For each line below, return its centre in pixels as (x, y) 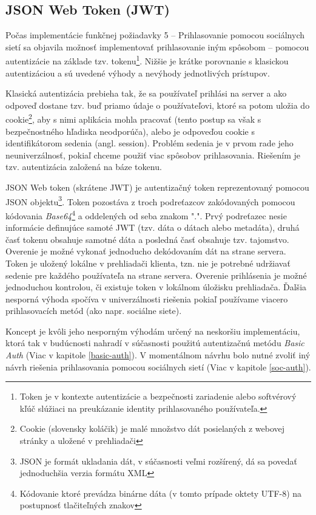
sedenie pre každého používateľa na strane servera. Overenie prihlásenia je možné (156, 275)
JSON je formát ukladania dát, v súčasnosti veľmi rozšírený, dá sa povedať (159, 461)
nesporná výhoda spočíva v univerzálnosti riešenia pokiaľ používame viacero (147, 298)
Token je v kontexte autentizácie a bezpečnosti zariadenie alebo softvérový (158, 396)
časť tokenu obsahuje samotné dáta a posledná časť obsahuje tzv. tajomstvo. (147, 239)
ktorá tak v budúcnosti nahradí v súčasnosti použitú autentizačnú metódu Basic (155, 343)
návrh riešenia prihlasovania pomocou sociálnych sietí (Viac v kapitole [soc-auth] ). (158, 367)
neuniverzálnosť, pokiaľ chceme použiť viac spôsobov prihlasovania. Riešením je (153, 155)
